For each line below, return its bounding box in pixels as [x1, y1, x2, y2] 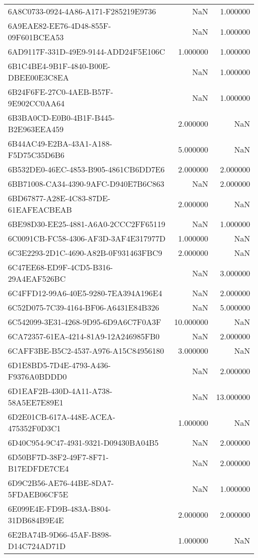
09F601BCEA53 [8, 31, 64, 43]
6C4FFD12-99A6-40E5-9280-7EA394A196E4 [8, 287, 162, 299]
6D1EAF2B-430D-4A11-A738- [8, 385, 113, 397]
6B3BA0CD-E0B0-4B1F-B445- [8, 112, 115, 123]
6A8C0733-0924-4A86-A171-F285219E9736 [8, 5, 156, 17]
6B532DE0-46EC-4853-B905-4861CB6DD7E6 [8, 163, 165, 175]
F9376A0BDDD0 [8, 371, 67, 382]
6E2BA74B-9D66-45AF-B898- [8, 529, 112, 540]
